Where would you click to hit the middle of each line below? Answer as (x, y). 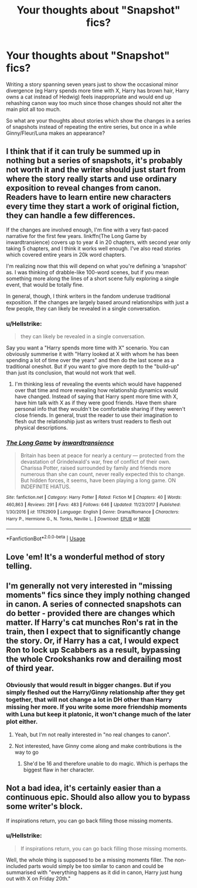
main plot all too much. (34, 109)
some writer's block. (45, 807)
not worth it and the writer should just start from (96, 170)
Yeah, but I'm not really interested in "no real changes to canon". (93, 734)
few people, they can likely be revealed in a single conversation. (83, 308)
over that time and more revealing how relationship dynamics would (96, 390)
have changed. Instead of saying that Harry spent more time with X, (96, 397)
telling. (19, 566)
